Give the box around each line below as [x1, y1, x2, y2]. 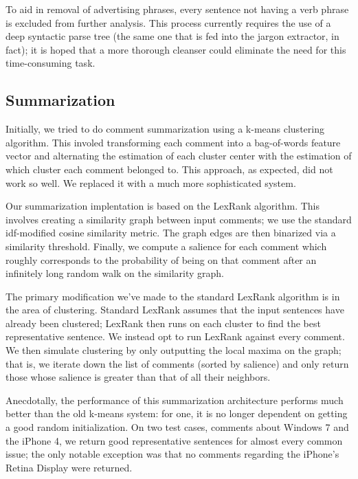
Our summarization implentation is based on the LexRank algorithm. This [5, 199, 320, 213]
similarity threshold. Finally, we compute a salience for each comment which [5, 238, 327, 253]
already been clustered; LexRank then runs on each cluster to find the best [5, 315, 321, 330]
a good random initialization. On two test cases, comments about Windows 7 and [5, 420, 349, 434]
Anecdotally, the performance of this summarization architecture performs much [5, 392, 344, 407]
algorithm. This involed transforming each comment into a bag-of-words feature [5, 135, 341, 149]
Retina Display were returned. [5, 460, 133, 474]
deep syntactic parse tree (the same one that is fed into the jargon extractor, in [5, 29, 339, 43]
